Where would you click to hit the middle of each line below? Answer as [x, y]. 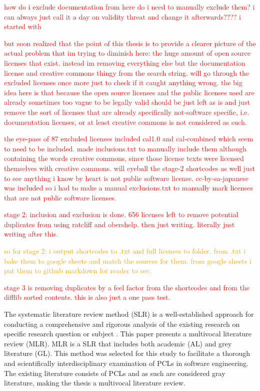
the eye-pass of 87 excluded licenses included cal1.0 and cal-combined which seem [129, 139]
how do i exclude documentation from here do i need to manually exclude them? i [129, 7]
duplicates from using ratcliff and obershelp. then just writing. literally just [119, 224]
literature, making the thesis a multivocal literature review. [95, 383]
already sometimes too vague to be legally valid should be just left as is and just [127, 102]
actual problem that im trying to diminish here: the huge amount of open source [127, 53]
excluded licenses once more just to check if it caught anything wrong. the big [123, 82]
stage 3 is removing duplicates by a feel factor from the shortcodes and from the [127, 287]
